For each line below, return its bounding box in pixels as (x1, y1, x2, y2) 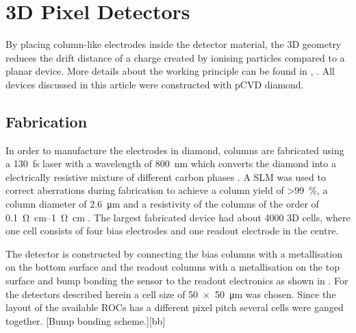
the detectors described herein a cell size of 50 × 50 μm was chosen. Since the (5, 286, 336, 301)
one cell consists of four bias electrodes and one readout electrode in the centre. (5, 223, 339, 238)
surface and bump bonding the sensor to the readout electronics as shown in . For (5, 273, 348, 288)
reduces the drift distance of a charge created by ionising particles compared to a (5, 50, 345, 64)
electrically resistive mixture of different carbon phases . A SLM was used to (5, 169, 326, 184)
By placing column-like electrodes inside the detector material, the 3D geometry (5, 37, 342, 51)
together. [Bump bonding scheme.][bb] (5, 313, 166, 328)
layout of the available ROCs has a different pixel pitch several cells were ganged (5, 300, 344, 314)
